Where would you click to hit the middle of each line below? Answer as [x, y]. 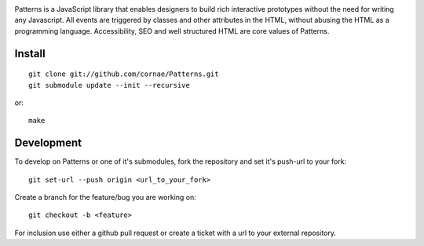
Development [48, 143]
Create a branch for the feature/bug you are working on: [105, 197]
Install [30, 54]
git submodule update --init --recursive [109, 85]
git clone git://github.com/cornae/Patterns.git [124, 74]
